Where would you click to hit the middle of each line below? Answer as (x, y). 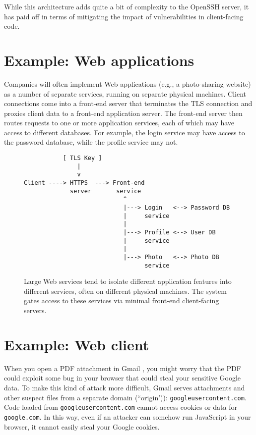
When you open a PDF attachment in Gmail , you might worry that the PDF (123, 368)
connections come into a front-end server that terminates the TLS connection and (128, 103)
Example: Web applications (99, 60)
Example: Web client (77, 344)
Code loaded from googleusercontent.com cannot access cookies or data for (121, 407)
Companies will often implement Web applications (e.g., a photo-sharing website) (128, 83)
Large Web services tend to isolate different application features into (128, 281)
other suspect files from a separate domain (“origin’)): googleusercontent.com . (125, 397)
